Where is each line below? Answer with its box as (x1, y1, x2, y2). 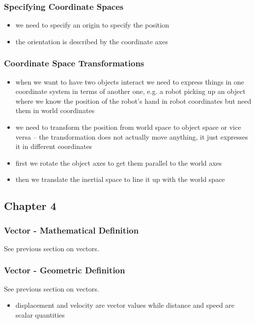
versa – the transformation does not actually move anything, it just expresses (15, 131, 248, 142)
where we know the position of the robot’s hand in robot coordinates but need (15, 95, 252, 106)
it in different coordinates (15, 141, 92, 151)
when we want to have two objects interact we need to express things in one (15, 76, 244, 87)
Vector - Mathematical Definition (4, 224, 139, 236)
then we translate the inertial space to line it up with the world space (15, 174, 225, 184)
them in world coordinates (15, 105, 95, 116)
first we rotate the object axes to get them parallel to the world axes (15, 157, 222, 168)
